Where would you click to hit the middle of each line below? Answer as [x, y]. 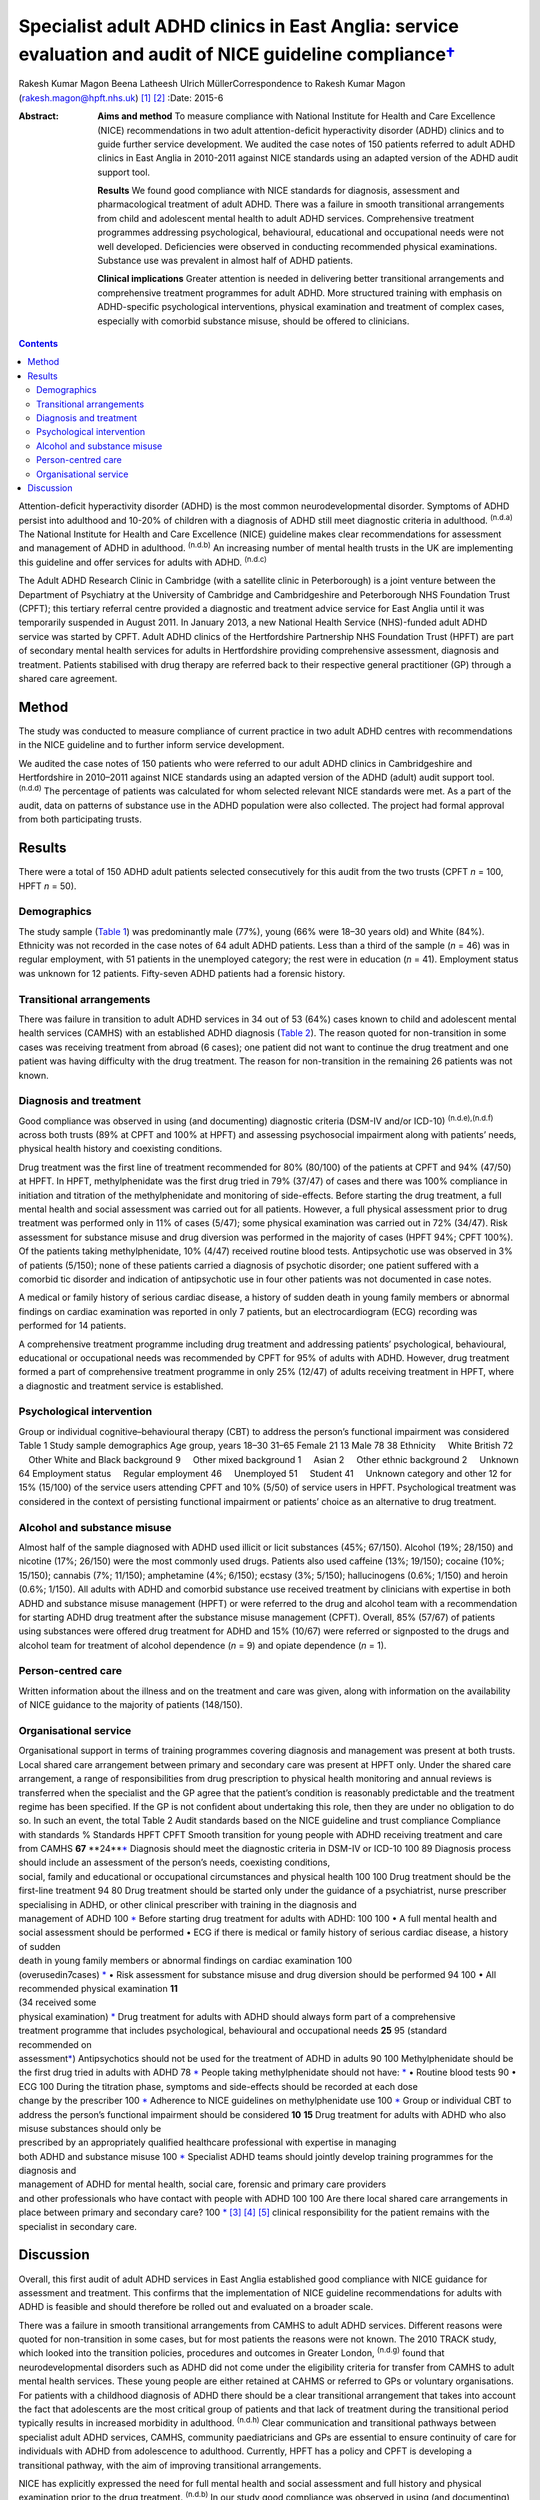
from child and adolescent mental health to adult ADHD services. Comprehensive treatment [286, 218]
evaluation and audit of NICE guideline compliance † [237, 54]
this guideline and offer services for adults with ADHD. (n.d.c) [142, 561]
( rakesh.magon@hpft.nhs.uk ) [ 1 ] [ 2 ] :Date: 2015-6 [121, 97]
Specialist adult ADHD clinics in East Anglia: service [238, 26]
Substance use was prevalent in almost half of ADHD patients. [225, 261]
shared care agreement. [68, 678]
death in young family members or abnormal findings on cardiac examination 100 [185, 1961]
